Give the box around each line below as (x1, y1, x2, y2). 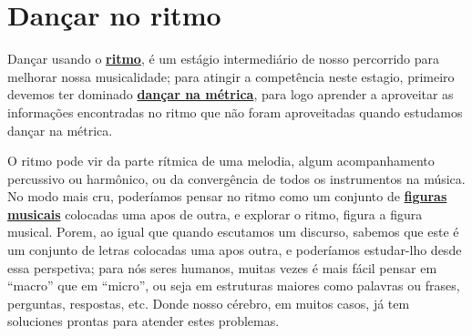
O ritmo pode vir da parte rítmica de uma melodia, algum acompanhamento (7, 151, 435, 170)
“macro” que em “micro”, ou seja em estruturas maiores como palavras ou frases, (7, 276, 460, 295)
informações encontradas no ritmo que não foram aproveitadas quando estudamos (7, 102, 463, 121)
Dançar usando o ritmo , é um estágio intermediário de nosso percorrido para (7, 49, 439, 68)
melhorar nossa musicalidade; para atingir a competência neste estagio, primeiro (7, 66, 455, 86)
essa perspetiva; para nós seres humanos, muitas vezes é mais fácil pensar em (7, 258, 437, 277)
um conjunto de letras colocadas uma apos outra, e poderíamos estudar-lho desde (7, 240, 462, 260)
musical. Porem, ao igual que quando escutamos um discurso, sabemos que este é (7, 222, 459, 241)
